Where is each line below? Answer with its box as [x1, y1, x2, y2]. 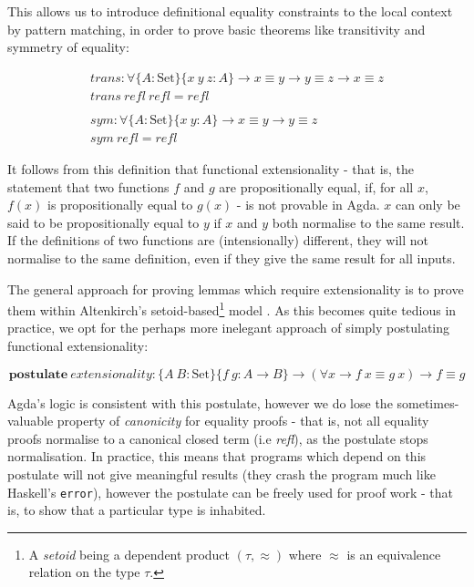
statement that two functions [7, 177, 170, 196]
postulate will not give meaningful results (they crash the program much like [7, 464, 436, 483]
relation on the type [28, 562, 140, 582]
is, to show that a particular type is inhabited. [7, 500, 266, 520]
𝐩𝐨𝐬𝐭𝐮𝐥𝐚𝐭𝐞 [8, 367, 68, 381]
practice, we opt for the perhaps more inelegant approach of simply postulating [7, 318, 450, 337]
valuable [7, 411, 54, 430]
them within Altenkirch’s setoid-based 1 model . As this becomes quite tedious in [7, 298, 457, 319]
